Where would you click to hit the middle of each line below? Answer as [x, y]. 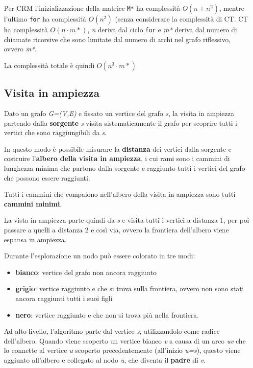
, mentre [231, 8]
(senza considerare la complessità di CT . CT [182, 19]
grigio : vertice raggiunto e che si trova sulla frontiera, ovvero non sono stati [130, 288]
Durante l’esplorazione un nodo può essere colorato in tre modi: [100, 256]
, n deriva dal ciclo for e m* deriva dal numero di [162, 29]
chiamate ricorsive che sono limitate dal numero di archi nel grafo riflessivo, [117, 39]
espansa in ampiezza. [35, 239]
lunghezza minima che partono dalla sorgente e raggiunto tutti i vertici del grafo [125, 168]
